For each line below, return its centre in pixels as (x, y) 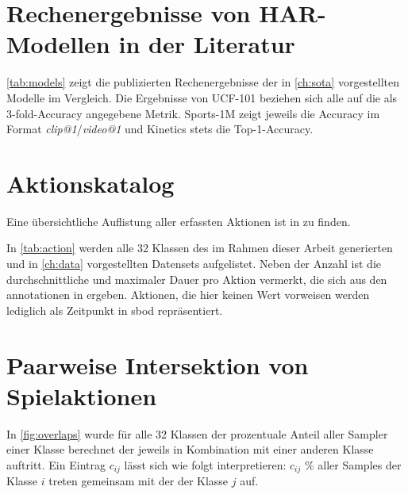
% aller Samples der (353, 464)
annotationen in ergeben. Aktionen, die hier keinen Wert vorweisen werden (188, 295)
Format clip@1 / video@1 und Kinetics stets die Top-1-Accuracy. (160, 129)
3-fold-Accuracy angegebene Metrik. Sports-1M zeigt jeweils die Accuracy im (193, 113)
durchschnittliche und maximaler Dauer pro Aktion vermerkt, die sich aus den (197, 279)
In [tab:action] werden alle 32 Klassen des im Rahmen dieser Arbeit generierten (200, 248)
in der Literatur (207, 44)
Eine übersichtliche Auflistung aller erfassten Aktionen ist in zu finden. (179, 221)
